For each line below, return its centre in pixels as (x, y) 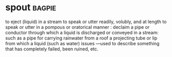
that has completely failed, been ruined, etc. (52, 49)
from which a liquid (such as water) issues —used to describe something (82, 43)
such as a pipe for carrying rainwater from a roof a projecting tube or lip (81, 38)
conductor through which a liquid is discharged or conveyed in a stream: (82, 32)
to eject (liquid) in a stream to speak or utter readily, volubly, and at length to (86, 22)
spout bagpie (31, 7)
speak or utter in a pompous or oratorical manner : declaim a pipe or (78, 27)
